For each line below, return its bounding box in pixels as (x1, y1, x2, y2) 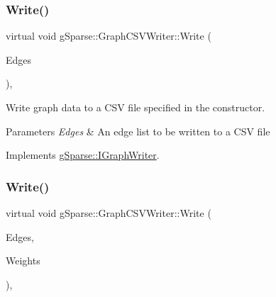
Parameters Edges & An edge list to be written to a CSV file (6, 123, 270, 138)
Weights (6, 253, 40, 268)
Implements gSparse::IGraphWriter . (6, 147, 160, 162)
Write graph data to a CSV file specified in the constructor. (6, 100, 265, 114)
